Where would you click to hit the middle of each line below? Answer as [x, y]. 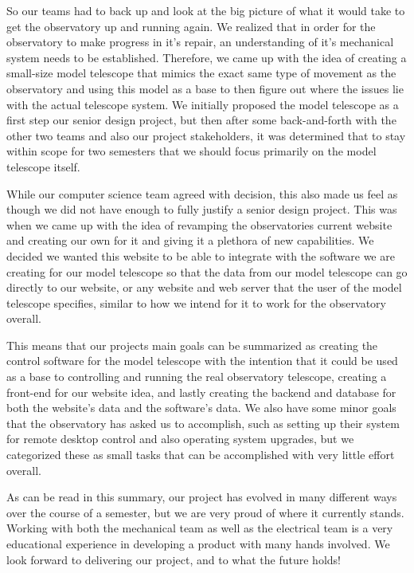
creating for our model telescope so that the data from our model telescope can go [207, 271]
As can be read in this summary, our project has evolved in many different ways [202, 497]
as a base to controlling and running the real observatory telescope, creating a [197, 377]
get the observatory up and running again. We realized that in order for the [191, 26]
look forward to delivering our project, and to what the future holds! [174, 559]
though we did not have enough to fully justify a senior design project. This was [202, 209]
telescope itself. [43, 166]
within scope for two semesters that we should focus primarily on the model [191, 151]
